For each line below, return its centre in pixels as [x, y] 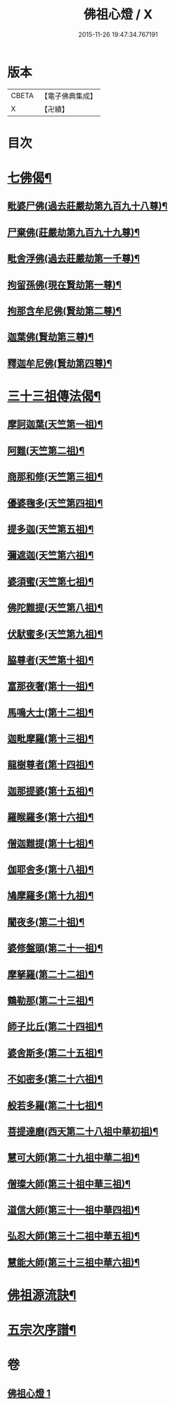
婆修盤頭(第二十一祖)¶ [55, 949]
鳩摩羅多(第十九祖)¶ [51, 896]
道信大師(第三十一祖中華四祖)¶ [74, 1210]
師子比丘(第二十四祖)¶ [55, 1027]
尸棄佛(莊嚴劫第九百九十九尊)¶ [74, 232]
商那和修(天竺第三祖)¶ [55, 477]
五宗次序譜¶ [42, 1330]
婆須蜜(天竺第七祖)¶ [51, 582]
